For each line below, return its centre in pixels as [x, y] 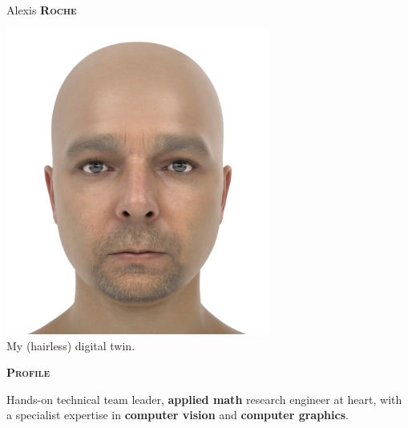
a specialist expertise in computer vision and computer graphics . [178, 415]
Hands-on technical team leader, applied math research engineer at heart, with [204, 399]
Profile [28, 372]
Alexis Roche [42, 10]
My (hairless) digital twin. [71, 345]
